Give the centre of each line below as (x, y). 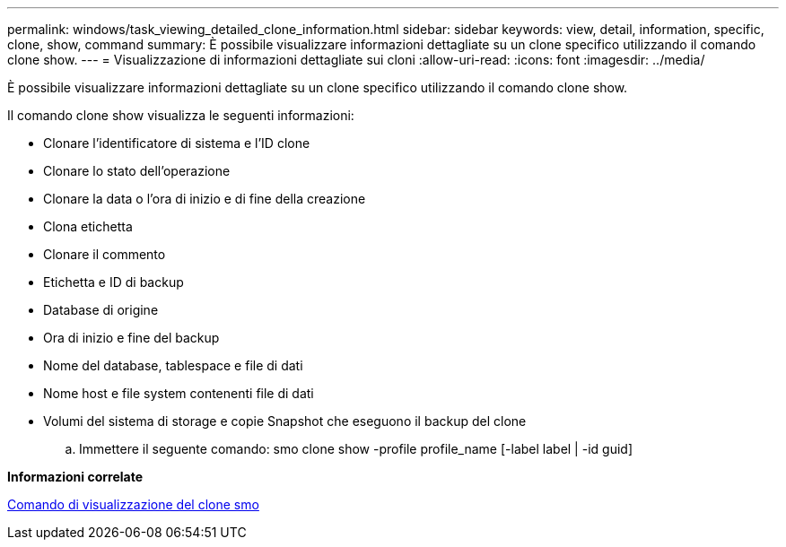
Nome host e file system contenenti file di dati (179, 393)
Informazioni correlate (75, 477)
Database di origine (101, 310)
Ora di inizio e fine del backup (131, 338)
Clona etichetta (88, 226)
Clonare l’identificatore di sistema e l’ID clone (177, 143)
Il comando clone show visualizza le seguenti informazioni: (181, 115)
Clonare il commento (105, 254)
